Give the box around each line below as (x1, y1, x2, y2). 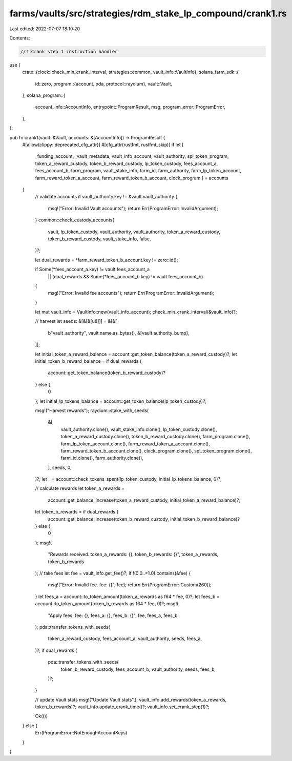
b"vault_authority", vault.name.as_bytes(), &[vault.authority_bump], (48, 330, 190, 336)
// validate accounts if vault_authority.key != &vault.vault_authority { (35, 194, 178, 200)
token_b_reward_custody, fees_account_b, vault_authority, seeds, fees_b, (60, 666, 216, 672)
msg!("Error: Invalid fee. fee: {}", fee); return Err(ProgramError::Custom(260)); (48, 582, 212, 588)
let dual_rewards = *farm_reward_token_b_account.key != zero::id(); (35, 257, 178, 263)
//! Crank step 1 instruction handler (20, 49, 118, 54)
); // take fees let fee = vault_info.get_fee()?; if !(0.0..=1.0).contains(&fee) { (35, 570, 191, 576)
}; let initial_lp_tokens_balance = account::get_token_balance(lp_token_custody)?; (35, 398, 207, 404)
